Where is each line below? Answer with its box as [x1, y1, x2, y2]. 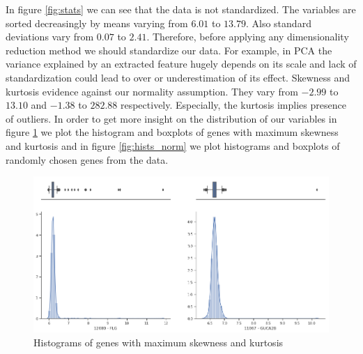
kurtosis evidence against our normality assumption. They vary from [6, 84, 298, 98]
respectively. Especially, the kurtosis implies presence [120, 98, 346, 112]
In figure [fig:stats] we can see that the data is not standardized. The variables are [6, 2, 356, 16]
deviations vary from [6, 29, 94, 44]
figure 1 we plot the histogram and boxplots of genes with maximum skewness [6, 125, 339, 139]
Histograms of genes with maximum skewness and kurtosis [33, 334, 284, 349]
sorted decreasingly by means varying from [6, 15, 188, 30]
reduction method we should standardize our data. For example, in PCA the [6, 43, 332, 57]
